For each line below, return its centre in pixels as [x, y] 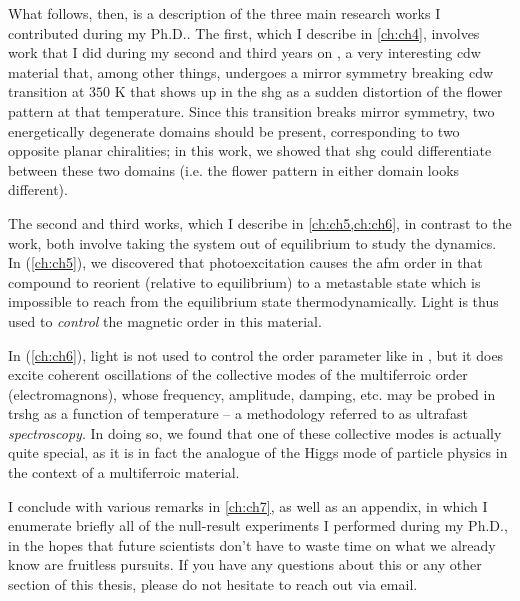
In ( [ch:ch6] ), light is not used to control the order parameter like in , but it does [256, 354]
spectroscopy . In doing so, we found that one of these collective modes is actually [255, 432]
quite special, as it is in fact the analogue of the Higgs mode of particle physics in [258, 452]
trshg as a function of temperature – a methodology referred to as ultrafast [238, 413]
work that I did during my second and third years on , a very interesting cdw [244, 52]
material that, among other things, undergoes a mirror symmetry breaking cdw [251, 71]
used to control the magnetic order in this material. [165, 320]
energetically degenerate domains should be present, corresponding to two [234, 130]
